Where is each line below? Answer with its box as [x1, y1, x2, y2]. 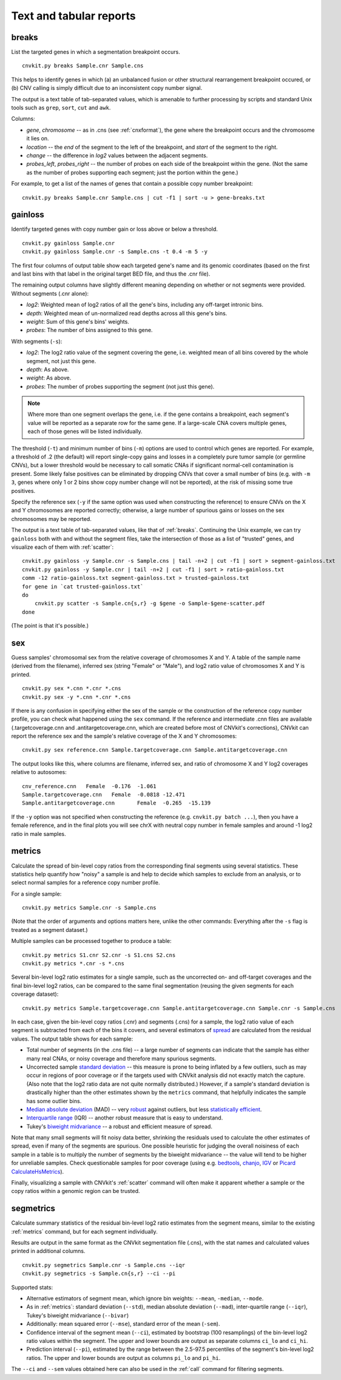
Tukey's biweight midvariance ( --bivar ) [26, 1311, 129, 1319]
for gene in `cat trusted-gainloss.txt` [22, 583, 144, 590]
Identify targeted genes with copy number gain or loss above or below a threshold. [11, 225, 218, 233]
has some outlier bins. [26, 1097, 82, 1104]
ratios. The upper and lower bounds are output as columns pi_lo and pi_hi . [26, 1354, 221, 1361]
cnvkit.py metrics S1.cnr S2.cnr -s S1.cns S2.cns [22, 951, 176, 959]
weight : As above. [26, 374, 72, 382]
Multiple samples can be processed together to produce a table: [11, 937, 172, 945]
